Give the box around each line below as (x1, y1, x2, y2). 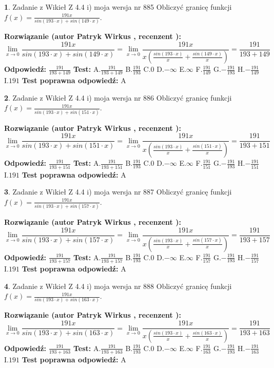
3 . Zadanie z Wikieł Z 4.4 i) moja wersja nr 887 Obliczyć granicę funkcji (4, 186, 232, 197)
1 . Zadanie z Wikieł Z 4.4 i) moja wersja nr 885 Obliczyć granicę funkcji (4, 2, 232, 12)
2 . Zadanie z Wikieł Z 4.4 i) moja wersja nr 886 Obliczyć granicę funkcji (4, 92, 232, 103)
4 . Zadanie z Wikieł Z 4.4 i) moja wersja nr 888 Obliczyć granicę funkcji (4, 280, 232, 291)
